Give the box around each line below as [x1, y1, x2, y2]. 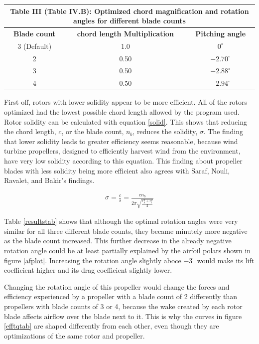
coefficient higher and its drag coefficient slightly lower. [4, 265, 172, 275]
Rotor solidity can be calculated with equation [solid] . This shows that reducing [4, 116, 247, 127]
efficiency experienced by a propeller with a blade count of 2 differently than [4, 291, 237, 302]
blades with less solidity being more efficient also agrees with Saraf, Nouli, [4, 165, 230, 175]
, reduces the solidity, [132, 126, 198, 137]
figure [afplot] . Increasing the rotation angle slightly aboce [4, 255, 181, 265]
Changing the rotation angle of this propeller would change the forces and [4, 281, 230, 292]
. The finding [203, 126, 244, 137]
